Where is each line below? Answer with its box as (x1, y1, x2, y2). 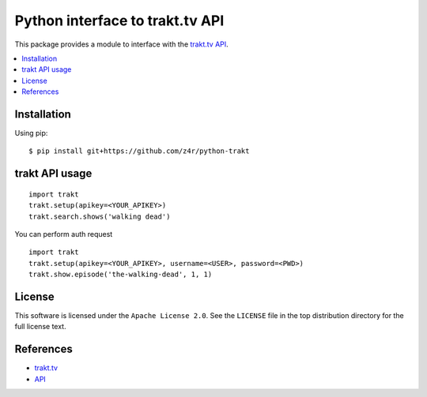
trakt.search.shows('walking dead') (28, 212, 171, 221)
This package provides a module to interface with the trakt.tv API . (14, 39, 229, 49)
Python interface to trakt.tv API (14, 12, 225, 29)
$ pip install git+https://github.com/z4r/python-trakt (28, 147, 250, 155)
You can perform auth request (14, 229, 113, 238)
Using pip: (14, 129, 48, 138)
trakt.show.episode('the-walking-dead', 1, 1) (28, 270, 213, 279)
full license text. (14, 322, 66, 331)
